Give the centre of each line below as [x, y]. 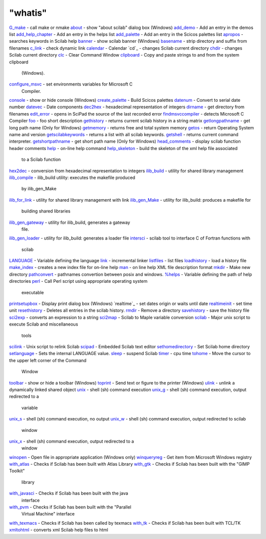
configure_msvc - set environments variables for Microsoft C [71, 84]
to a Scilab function [41, 159]
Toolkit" [17, 471]
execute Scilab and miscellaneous [44, 324]
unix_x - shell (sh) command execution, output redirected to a [71, 441]
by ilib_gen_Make [39, 189]
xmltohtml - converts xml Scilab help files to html [59, 530]
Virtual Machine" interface [48, 514]
